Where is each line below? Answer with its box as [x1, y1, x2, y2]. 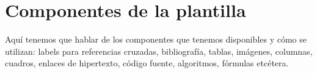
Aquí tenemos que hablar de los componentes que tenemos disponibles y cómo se [5, 33, 307, 46]
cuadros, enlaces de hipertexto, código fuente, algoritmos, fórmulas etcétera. [5, 57, 289, 69]
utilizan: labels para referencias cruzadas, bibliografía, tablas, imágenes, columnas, [5, 44, 313, 57]
